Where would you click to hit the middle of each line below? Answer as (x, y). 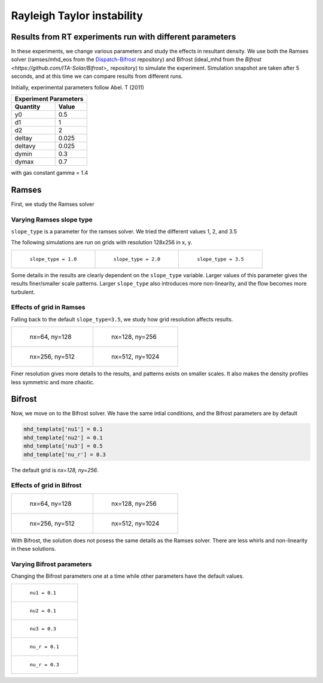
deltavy (25, 146)
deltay (24, 138)
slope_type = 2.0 (137, 259)
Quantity (28, 107)
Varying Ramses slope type (52, 220)
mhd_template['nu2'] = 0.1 (63, 438)
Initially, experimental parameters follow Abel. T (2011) (78, 87)
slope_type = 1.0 (53, 259)
